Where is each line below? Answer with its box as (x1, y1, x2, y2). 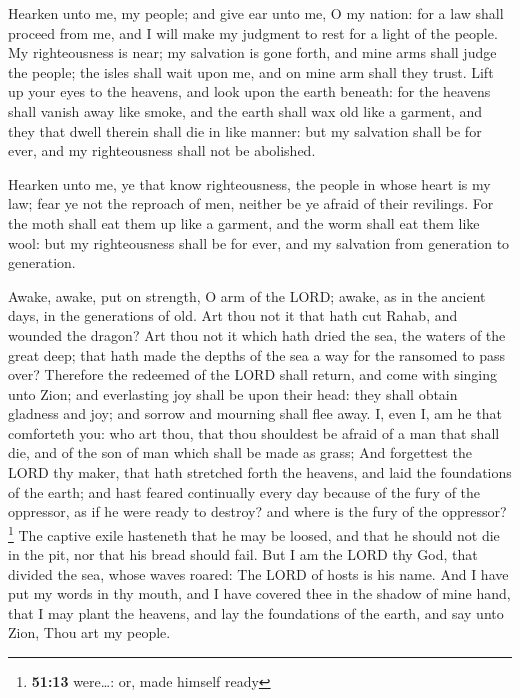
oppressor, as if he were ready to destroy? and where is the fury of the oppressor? (8, 501, 507, 522)
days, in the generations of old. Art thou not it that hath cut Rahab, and (8, 305, 458, 326)
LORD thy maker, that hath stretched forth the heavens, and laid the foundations (8, 462, 512, 483)
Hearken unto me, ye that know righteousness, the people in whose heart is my (8, 173, 491, 194)
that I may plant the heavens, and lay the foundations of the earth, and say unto (8, 602, 504, 623)
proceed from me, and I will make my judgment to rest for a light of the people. (8, 22, 498, 43)
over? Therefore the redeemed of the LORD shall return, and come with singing (8, 364, 498, 385)
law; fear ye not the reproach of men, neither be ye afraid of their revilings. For (8, 193, 494, 214)
